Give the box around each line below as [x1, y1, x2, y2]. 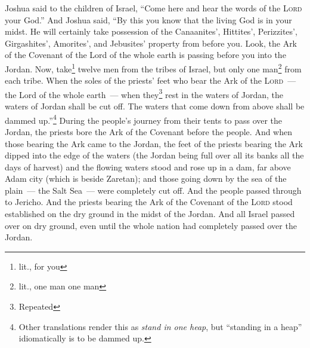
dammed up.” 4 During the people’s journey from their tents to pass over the [5, 112, 283, 126]
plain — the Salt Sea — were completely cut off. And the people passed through [5, 184, 302, 196]
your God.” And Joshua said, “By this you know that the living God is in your [5, 13, 292, 26]
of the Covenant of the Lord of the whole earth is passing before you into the [5, 48, 286, 61]
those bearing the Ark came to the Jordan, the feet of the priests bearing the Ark [5, 137, 303, 149]
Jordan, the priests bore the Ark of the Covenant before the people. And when [5, 125, 293, 138]
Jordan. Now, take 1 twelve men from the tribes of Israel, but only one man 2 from [5, 60, 302, 75]
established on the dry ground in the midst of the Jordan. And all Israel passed [5, 207, 295, 220]
